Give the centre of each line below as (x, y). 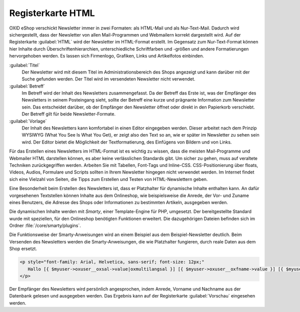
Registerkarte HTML (52, 13)
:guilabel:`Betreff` (27, 86)
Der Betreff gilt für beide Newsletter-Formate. (69, 114)
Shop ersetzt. (23, 249)
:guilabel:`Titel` (24, 65)
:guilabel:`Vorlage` (28, 121)
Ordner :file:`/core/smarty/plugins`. (45, 225)
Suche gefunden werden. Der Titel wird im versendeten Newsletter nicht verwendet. (108, 79)
